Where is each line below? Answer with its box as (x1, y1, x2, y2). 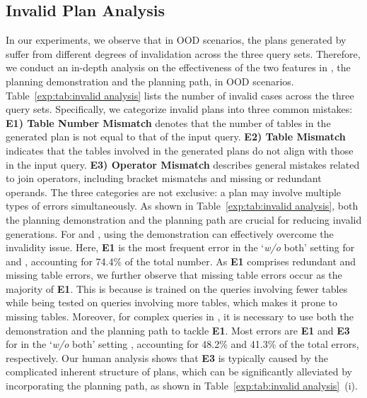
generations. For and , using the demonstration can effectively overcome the (6, 226, 334, 241)
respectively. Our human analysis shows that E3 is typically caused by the (6, 350, 328, 365)
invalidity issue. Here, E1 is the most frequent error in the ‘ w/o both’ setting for (6, 240, 355, 255)
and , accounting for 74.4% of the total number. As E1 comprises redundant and (6, 253, 356, 268)
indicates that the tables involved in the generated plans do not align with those (6, 143, 354, 157)
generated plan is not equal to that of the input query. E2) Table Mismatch (6, 129, 346, 144)
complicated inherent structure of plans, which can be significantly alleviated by (6, 364, 352, 379)
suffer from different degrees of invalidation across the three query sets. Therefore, (6, 46, 361, 61)
